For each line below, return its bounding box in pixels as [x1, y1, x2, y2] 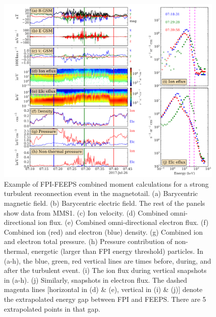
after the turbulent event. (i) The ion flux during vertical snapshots [4, 265, 207, 275]
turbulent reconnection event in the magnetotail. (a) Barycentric [4, 188, 198, 198]
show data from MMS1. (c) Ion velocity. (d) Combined [4, 207, 168, 218]
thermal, [4, 245, 29, 256]
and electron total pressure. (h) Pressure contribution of [4, 236, 172, 246]
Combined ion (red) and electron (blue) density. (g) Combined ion [4, 226, 203, 237]
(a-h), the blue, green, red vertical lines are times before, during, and [4, 255, 211, 266]
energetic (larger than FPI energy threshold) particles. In [31, 245, 204, 256]
